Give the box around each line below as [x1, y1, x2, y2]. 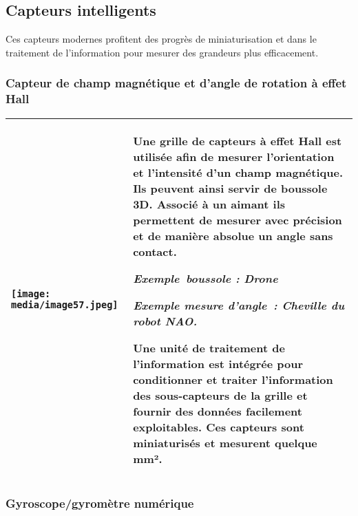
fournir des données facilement [133, 402, 302, 419]
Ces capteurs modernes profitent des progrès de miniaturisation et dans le [6, 32, 317, 46]
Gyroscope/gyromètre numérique [6, 495, 194, 512]
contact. [133, 243, 177, 259]
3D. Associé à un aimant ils [133, 195, 286, 212]
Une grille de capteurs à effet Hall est [133, 132, 342, 149]
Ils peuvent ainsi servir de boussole [133, 180, 328, 196]
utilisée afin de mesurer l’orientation [133, 148, 335, 164]
